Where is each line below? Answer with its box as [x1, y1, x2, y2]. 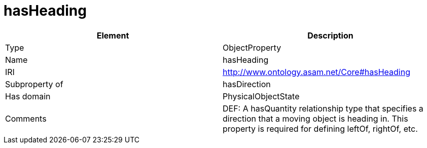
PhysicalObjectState [223, 91, 300, 101]
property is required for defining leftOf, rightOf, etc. [223, 123, 418, 134]
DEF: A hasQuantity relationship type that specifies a [223, 103, 423, 114]
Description [307, 30, 353, 41]
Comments [5, 113, 47, 124]
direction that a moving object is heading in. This [223, 113, 408, 124]
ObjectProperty [223, 42, 281, 53]
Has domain [5, 91, 51, 101]
